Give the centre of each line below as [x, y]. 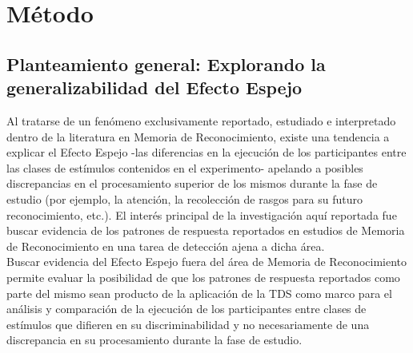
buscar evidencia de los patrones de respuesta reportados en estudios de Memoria [206, 230]
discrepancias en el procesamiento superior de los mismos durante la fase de [192, 183]
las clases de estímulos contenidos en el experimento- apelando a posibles [185, 167]
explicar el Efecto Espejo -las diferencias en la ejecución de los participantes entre [206, 152]
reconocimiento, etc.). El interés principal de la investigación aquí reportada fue [202, 214]
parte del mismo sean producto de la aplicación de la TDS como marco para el [199, 293]
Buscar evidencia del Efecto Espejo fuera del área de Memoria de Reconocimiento [206, 262]
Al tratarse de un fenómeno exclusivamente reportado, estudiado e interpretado [201, 120]
